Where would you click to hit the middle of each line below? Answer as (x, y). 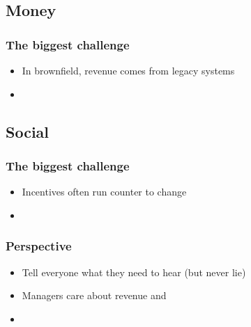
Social (28, 131)
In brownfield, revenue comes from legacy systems (128, 70)
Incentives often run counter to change (104, 192)
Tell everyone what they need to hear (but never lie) (134, 272)
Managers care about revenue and (94, 295)
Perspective (39, 246)
